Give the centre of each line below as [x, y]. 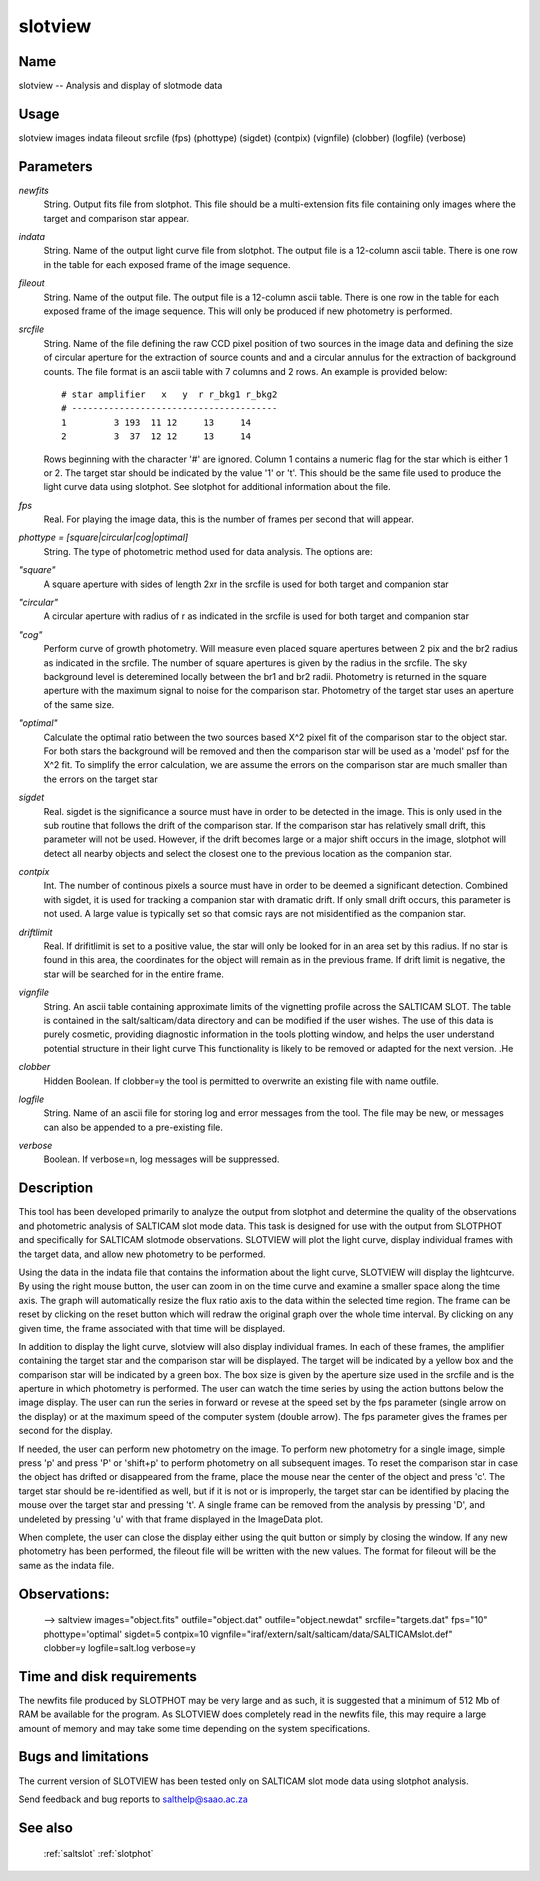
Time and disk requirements [107, 1676]
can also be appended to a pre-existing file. [133, 1127]
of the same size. [79, 704]
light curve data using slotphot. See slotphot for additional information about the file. [217, 487]
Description [56, 1188]
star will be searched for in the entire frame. [134, 974]
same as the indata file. [66, 1565]
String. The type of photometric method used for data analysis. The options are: [208, 551]
